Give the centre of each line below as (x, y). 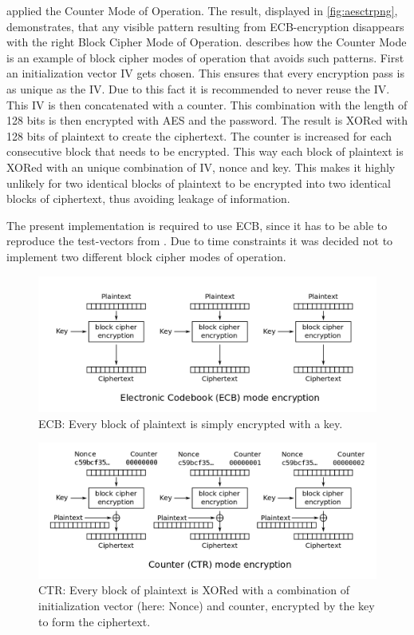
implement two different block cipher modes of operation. (146, 256)
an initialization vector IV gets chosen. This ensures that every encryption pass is (205, 73)
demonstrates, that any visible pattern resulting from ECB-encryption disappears (205, 26)
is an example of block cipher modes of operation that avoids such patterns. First (205, 57)
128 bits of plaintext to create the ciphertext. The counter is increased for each (199, 135)
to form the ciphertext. (95, 621)
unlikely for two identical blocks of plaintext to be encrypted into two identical (199, 183)
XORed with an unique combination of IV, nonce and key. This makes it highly (201, 167)
